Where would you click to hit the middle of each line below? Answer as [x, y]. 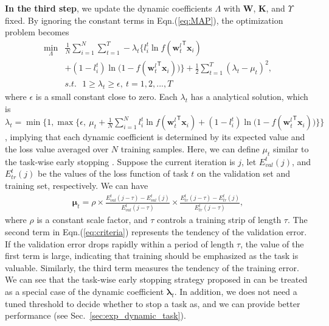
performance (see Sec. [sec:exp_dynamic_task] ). [95, 315]
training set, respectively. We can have [77, 185]
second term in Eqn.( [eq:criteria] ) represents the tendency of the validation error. [156, 232]
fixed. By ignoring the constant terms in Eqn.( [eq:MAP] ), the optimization [144, 20]
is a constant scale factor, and [92, 220]
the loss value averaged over [57, 148]
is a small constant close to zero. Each [106, 97]
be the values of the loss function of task [113, 173]
